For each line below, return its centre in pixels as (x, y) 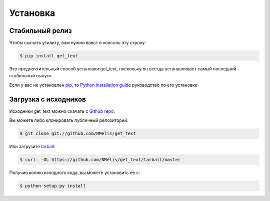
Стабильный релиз (40, 31)
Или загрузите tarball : (32, 147)
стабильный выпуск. (31, 76)
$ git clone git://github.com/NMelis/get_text (78, 134)
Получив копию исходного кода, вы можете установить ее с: (75, 173)
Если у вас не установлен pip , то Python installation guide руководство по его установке (103, 85)
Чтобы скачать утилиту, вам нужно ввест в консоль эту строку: (77, 43)
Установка (32, 13)
